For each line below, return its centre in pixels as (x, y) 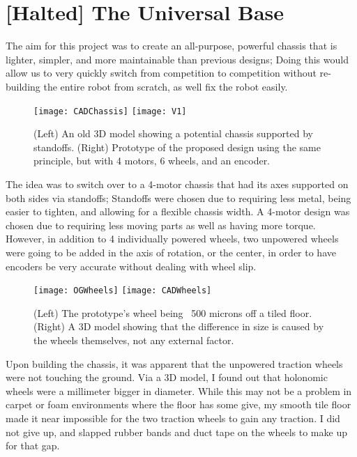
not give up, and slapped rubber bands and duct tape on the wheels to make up (176, 432)
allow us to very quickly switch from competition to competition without (161, 73)
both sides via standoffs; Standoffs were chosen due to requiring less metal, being (178, 197)
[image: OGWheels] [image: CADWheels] (123, 291)
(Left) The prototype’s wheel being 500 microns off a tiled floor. (173, 312)
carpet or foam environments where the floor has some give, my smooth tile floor (178, 404)
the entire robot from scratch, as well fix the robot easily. (166, 86)
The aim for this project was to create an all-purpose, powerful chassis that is (172, 46)
